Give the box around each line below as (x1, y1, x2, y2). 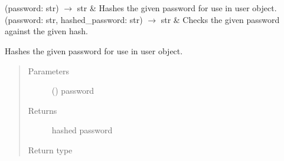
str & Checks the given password (161, 13, 280, 25)
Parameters (28, 64, 69, 77)
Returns (28, 104, 57, 116)
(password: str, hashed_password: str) (5, 13, 143, 25)
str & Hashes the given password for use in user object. (77, 2, 277, 14)
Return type (28, 143, 73, 156)
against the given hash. (5, 25, 88, 37)
